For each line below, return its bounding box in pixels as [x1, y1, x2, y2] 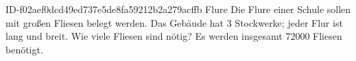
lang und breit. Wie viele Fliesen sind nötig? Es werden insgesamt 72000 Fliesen [5, 29, 342, 43]
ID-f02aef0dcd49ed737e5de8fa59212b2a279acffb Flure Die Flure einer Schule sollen [5, 2, 351, 16]
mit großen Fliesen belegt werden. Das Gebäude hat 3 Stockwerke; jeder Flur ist [5, 15, 343, 29]
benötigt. [5, 42, 43, 56]
